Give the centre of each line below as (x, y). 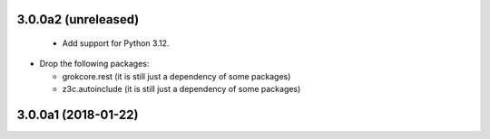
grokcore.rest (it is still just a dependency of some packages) (176, 76)
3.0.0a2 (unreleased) (78, 19)
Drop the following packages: (94, 64)
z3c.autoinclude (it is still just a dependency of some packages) (181, 89)
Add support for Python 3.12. (116, 43)
